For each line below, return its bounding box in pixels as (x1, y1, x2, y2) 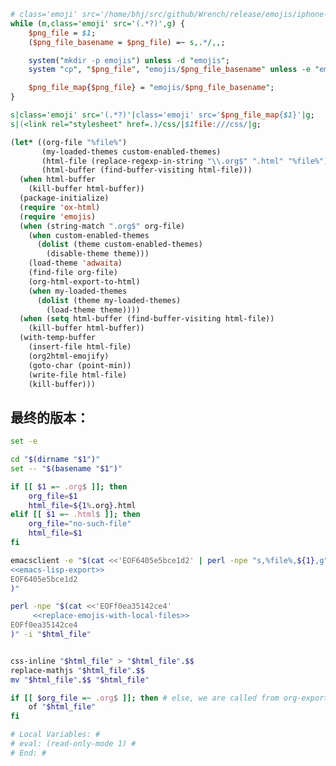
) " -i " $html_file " (10, 630, 92, 640)
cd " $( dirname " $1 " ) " (10, 455, 101, 465)
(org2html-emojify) (28, 351, 110, 361)
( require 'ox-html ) (19, 202, 101, 212)
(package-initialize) (19, 193, 110, 203)
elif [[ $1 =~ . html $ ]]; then (10, 510, 141, 520)
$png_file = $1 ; (28, 28, 97, 38)
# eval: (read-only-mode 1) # (10, 739, 137, 749)
